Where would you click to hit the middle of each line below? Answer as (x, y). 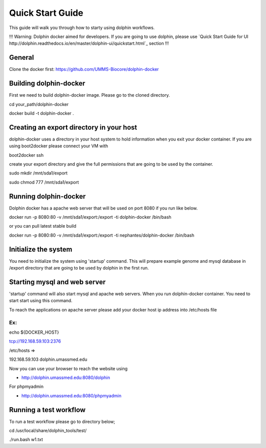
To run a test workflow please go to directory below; (62, 421)
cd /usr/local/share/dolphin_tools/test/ (48, 431)
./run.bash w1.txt (26, 440)
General (22, 57)
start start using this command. (41, 301)
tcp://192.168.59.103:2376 (35, 341)
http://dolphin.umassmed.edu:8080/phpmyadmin (71, 396)
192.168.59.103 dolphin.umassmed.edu (48, 359)
